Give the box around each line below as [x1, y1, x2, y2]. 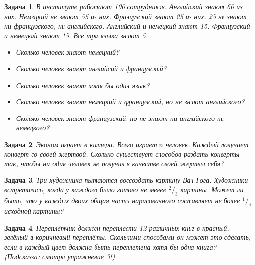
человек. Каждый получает [165, 139, 249, 149]
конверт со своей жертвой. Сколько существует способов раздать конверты [4, 148, 240, 159]
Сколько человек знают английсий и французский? [16, 63, 167, 73]
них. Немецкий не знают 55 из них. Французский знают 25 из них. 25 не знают [4, 11, 247, 21]
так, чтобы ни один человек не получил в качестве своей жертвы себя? [4, 158, 224, 169]
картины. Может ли [180, 184, 244, 195]
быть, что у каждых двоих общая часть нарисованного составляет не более [4, 195, 240, 206]
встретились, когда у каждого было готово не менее [4, 184, 166, 195]
